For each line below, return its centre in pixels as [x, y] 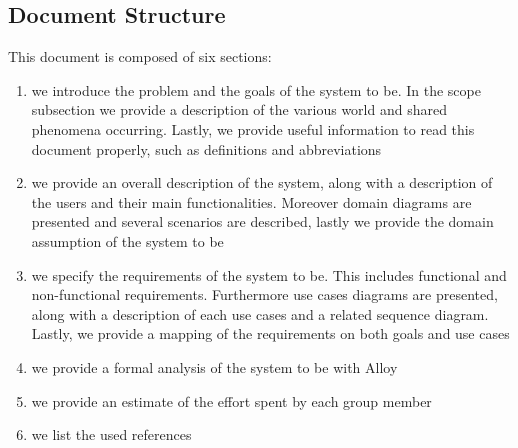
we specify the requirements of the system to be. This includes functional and [269, 274]
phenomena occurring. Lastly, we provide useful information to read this [253, 128]
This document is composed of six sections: [140, 56]
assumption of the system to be [127, 240]
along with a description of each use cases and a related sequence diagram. [260, 313]
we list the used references [111, 434]
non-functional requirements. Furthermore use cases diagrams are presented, [264, 294]
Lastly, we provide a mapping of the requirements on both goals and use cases [270, 333]
